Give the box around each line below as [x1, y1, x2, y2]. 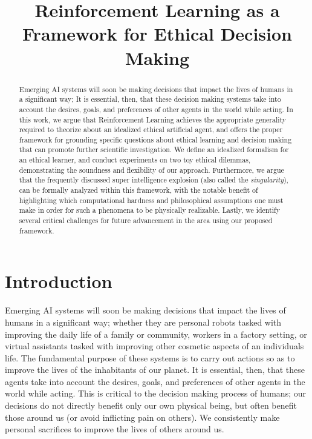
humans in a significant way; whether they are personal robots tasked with [5, 315, 282, 328]
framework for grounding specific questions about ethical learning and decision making [19, 134, 292, 144]
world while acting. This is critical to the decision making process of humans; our [5, 387, 306, 400]
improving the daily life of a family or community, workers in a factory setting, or [5, 327, 307, 340]
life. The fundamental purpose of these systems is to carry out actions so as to [5, 351, 295, 364]
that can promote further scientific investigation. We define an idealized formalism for [19, 144, 289, 155]
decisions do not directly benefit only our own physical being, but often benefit [5, 399, 297, 412]
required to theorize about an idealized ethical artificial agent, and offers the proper [19, 124, 283, 135]
